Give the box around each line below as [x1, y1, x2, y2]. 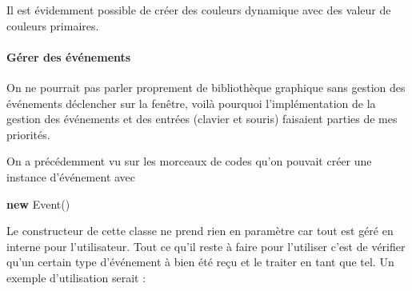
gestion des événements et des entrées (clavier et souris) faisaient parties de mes [6, 110, 398, 127]
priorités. [6, 126, 50, 142]
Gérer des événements [6, 48, 131, 65]
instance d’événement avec [6, 168, 136, 185]
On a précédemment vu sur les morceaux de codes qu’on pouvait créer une [6, 153, 372, 169]
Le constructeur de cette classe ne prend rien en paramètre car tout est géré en [6, 222, 394, 239]
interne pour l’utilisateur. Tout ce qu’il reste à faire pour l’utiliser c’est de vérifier [6, 237, 406, 254]
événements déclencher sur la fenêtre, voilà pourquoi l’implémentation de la [6, 94, 376, 111]
